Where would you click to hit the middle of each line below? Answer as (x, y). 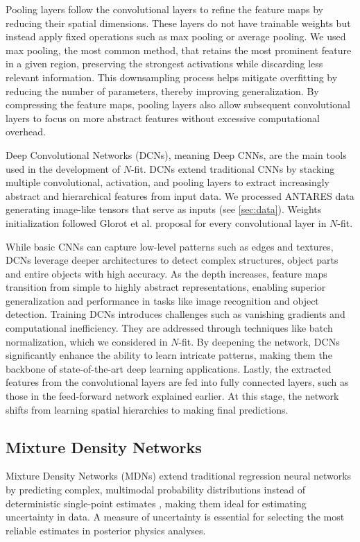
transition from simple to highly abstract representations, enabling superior (166, 287)
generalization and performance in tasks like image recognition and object (162, 300)
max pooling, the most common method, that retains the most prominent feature (179, 50)
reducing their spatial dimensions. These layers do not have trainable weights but (178, 23)
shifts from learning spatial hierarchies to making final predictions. (147, 409)
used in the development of (63, 168)
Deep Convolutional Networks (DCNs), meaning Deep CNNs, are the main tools (176, 154)
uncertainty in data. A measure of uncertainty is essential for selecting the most (175, 517)
